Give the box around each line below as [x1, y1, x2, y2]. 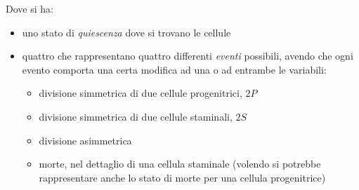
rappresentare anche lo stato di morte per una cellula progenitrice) [39, 170, 326, 184]
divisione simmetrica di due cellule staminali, [39, 109, 233, 123]
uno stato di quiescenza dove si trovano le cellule [22, 25, 231, 39]
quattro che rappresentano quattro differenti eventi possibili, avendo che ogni [22, 48, 353, 63]
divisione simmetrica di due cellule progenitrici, [39, 86, 242, 100]
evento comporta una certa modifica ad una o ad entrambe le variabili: [22, 62, 327, 76]
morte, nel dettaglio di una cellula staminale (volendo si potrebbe [39, 156, 321, 171]
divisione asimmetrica [39, 133, 132, 147]
